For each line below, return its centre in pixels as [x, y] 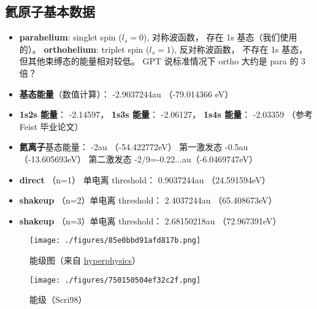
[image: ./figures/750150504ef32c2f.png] [115, 280]
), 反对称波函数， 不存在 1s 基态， [239, 49]
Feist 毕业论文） [51, 126]
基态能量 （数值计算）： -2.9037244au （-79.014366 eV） [126, 93]
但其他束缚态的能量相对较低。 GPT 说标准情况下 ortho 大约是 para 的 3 [162, 61]
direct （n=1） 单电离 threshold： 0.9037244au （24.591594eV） [145, 179]
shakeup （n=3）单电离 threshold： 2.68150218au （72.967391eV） [150, 220]
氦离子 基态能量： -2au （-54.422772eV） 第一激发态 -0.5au [134, 147]
